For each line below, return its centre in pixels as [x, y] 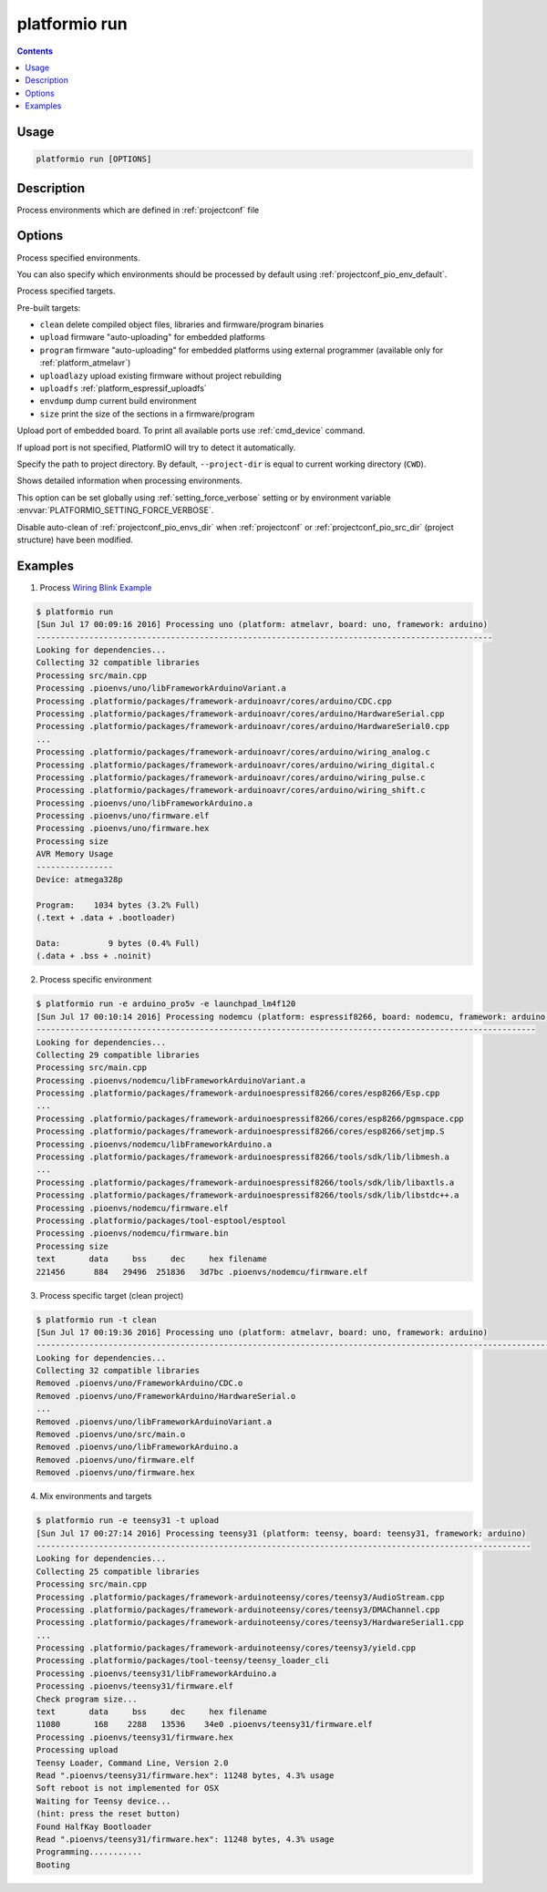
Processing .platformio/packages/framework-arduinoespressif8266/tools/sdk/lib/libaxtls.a [245, 1182]
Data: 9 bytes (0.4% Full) [118, 943]
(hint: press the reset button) [108, 1814]
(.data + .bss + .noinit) [94, 956]
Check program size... [87, 1699]
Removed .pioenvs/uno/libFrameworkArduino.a [137, 1447]
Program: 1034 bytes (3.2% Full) [118, 905]
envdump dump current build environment [118, 401]
